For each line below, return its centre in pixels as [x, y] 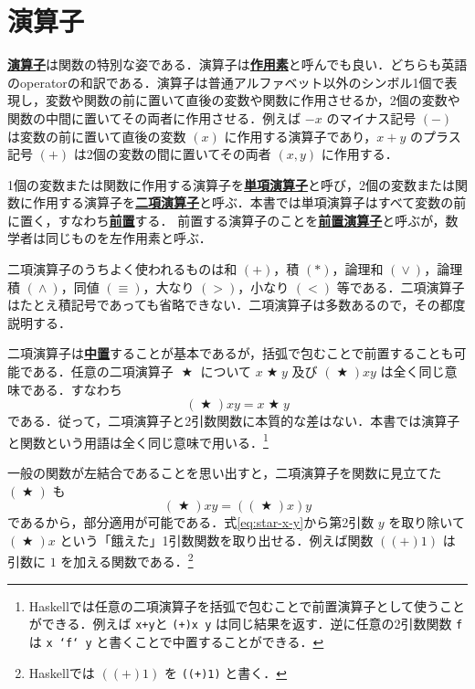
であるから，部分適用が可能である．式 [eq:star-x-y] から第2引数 [191, 522]
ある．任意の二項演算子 [103, 371]
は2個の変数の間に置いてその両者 [172, 154]
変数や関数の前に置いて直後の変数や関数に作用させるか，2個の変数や [253, 100]
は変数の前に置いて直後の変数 [97, 136]
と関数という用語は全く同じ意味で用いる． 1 [138, 440]
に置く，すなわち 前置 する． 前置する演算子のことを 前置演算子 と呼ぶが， [227, 220]
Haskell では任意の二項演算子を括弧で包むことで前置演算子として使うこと [247, 605]
